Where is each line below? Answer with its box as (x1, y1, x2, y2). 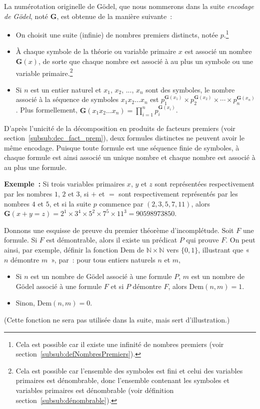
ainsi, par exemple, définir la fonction (4, 244, 118, 255)
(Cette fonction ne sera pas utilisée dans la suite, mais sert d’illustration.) (4, 314, 230, 324)
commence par (99, 198, 143, 208)
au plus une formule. (4, 161, 67, 172)
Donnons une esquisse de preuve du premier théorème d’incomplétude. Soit (4, 224, 234, 235)
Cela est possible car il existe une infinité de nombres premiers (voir (15, 338, 224, 349)
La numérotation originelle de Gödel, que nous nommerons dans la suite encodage (4, 1, 254, 11)
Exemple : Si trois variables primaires (4, 178, 125, 189)
